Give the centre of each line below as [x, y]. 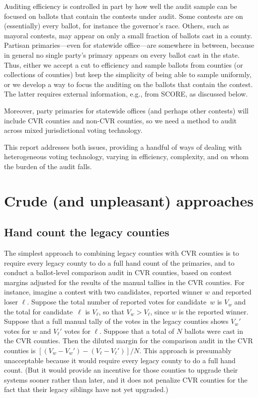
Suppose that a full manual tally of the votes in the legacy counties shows [116, 321]
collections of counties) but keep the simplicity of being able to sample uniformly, [128, 74]
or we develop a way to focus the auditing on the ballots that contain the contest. [129, 84]
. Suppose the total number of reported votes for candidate [117, 302]
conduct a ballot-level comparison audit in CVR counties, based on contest [118, 272]
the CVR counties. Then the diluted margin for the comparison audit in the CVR [129, 341]
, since [160, 311]
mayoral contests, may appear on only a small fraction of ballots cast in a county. [128, 35]
